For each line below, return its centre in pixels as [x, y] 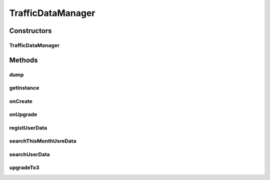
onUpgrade [23, 114]
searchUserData [29, 154]
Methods [23, 60]
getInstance [24, 88]
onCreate [21, 101]
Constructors [30, 31]
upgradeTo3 [24, 167]
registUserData [28, 127]
